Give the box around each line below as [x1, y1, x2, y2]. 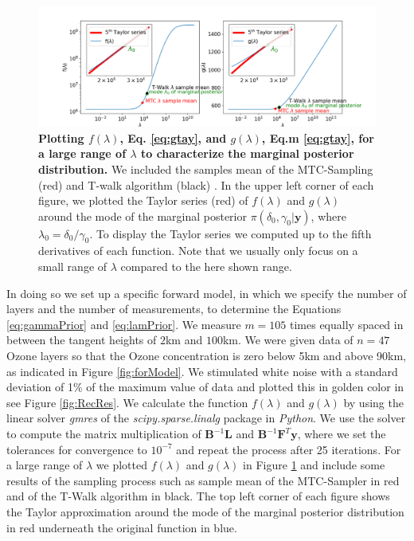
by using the [343, 394, 404, 410]
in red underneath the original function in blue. [6, 519, 237, 535]
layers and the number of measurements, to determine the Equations [6, 300, 342, 317]
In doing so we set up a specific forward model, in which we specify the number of [6, 284, 407, 301]
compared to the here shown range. [120, 258, 292, 275]
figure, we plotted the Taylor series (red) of [38, 192, 248, 209]
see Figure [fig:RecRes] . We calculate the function [6, 394, 248, 410]
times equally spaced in [290, 316, 404, 332]
